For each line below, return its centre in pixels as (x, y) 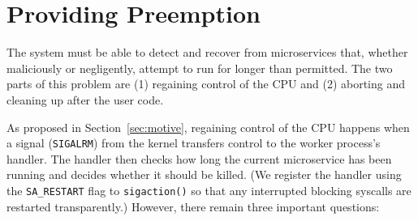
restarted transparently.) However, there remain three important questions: (193, 206)
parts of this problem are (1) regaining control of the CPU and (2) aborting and (206, 84)
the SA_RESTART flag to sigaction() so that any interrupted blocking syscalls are (209, 190)
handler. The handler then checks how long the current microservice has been (199, 158)
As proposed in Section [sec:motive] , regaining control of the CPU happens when (208, 127)
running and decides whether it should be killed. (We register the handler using (204, 174)
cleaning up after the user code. (85, 99)
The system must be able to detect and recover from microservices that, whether (207, 52)
